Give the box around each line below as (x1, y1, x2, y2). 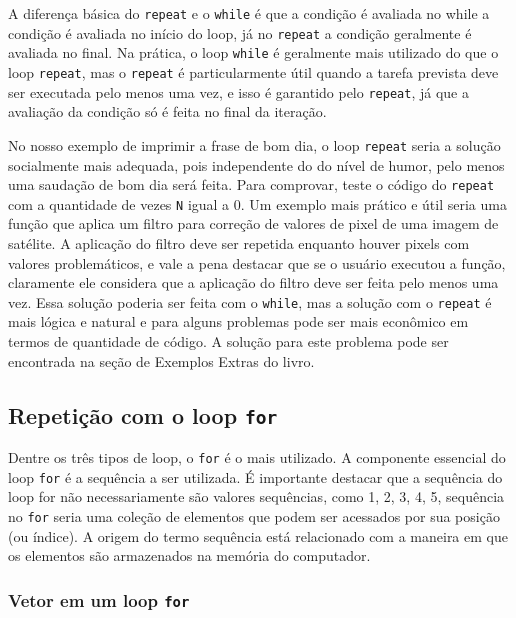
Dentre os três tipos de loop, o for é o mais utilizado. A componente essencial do (8, 447, 506, 468)
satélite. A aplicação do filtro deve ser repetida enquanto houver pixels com (8, 233, 470, 254)
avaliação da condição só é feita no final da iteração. (8, 101, 327, 122)
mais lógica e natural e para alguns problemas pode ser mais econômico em (8, 311, 469, 332)
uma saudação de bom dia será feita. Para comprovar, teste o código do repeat (8, 174, 495, 195)
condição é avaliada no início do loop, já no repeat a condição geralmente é (8, 22, 472, 43)
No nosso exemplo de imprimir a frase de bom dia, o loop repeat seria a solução (8, 134, 501, 155)
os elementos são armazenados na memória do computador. (8, 545, 371, 566)
